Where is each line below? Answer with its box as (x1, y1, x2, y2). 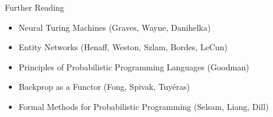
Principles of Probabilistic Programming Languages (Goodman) (18, 60, 249, 73)
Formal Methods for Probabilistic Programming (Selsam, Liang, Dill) (18, 100, 269, 112)
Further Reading (5, 1, 64, 13)
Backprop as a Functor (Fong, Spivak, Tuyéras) (18, 80, 190, 93)
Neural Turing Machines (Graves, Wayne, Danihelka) (18, 21, 211, 33)
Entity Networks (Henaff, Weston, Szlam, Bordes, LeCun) (18, 41, 228, 53)
